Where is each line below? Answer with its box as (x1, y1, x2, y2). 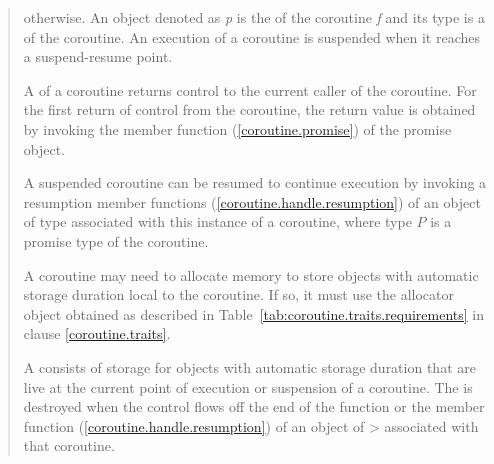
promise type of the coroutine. (23, 230, 209, 251)
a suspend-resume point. (23, 46, 173, 67)
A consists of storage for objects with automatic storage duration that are (23, 356, 476, 377)
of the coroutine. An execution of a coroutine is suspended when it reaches (23, 26, 480, 47)
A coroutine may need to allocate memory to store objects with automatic (23, 264, 479, 285)
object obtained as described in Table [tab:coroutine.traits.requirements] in (23, 303, 485, 324)
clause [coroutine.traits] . (23, 323, 171, 344)
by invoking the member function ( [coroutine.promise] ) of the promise (23, 118, 452, 139)
